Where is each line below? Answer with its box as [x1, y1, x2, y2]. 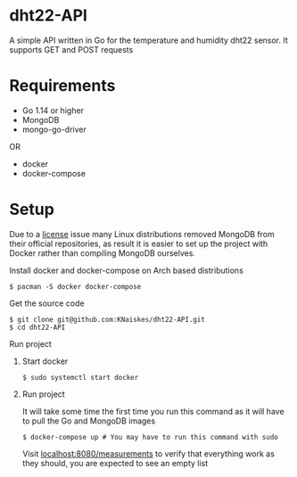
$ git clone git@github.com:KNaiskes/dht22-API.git [9, 315, 205, 324]
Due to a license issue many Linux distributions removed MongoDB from [9, 228, 275, 239]
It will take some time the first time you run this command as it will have [21, 406, 285, 416]
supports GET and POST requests [9, 44, 134, 54]
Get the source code [9, 298, 85, 308]
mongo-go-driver [21, 124, 87, 135]
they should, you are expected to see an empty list [21, 457, 209, 468]
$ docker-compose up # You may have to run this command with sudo [21, 432, 278, 441]
